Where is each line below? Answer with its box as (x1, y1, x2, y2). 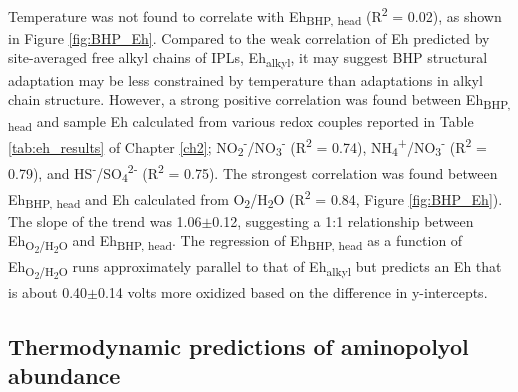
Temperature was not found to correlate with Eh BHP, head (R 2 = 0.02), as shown (8, 3, 502, 29)
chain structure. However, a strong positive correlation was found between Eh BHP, (8, 89, 511, 112)
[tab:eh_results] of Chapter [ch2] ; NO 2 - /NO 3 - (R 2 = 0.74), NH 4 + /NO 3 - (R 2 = (8, 134, 487, 160)
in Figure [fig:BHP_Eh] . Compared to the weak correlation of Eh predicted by (8, 27, 490, 48)
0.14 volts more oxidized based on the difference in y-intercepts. (97, 281, 488, 302)
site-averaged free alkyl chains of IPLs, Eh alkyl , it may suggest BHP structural (8, 47, 488, 71)
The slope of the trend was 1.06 (8, 210, 202, 231)
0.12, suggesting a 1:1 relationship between (212, 210, 474, 231)
